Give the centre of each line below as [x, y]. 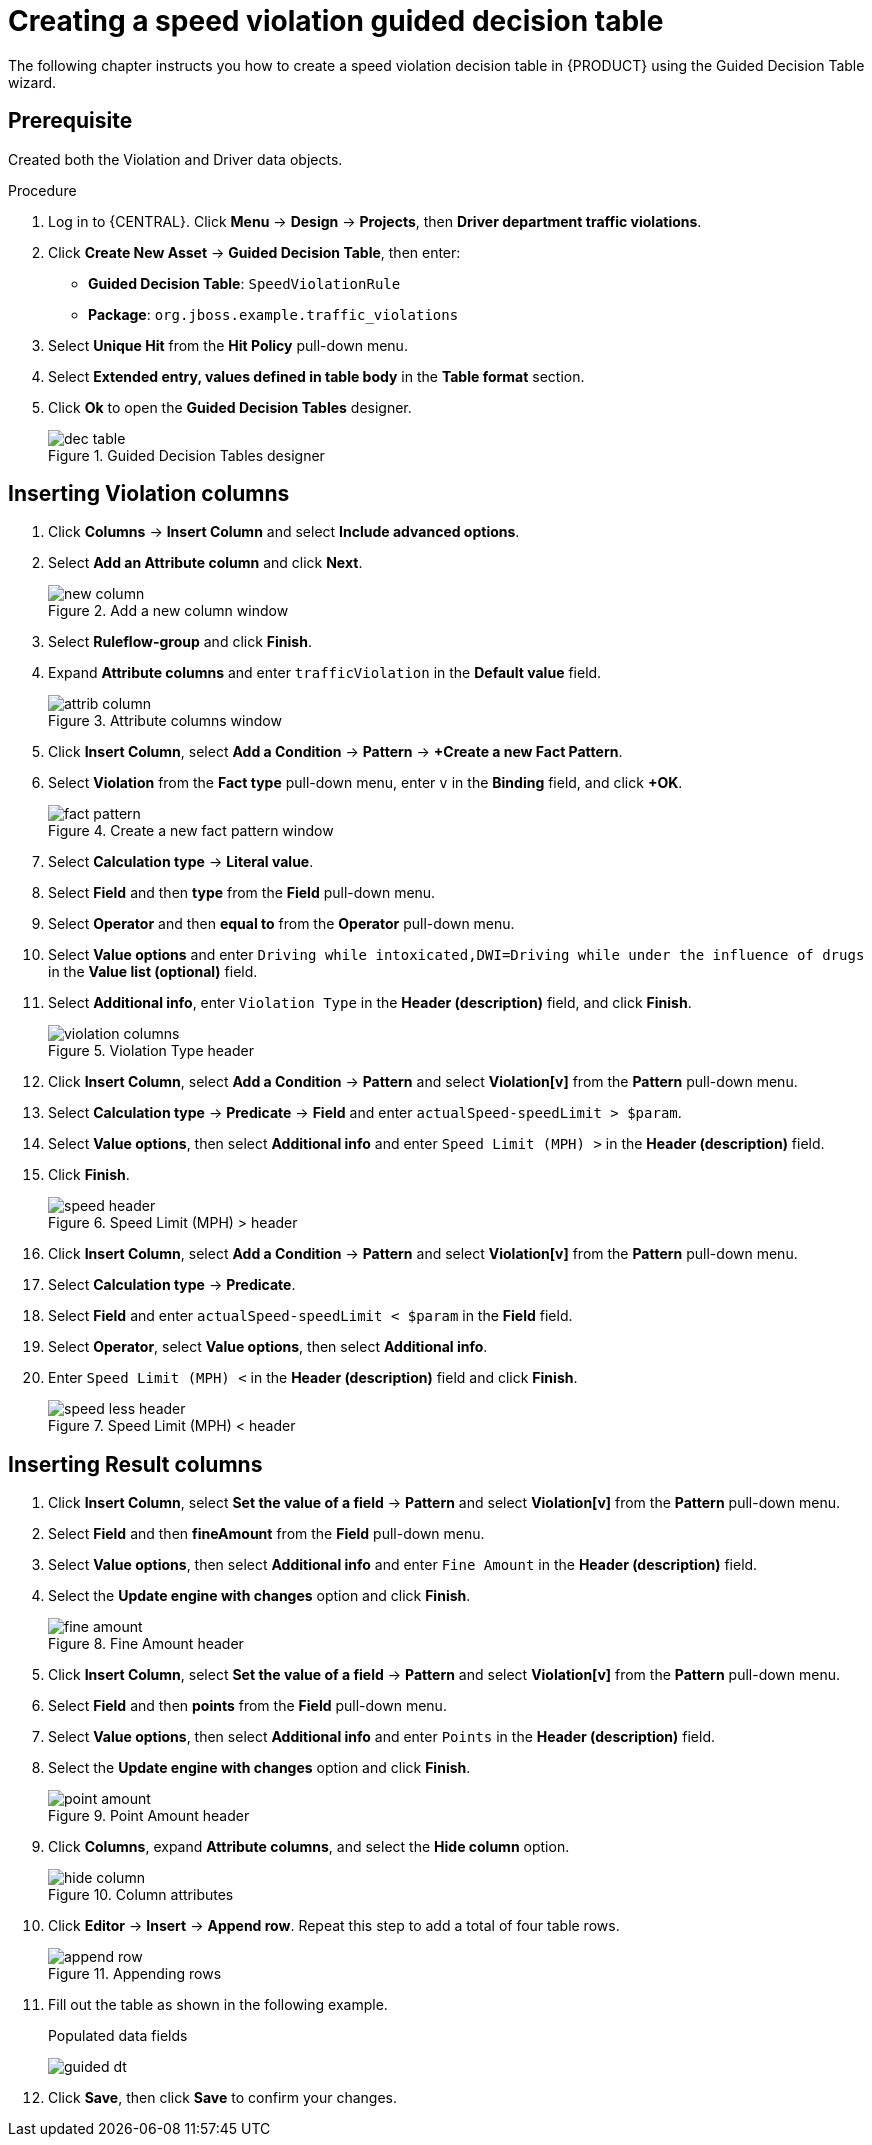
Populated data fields [118, 2036]
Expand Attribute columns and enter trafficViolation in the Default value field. [325, 673]
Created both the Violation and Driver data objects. [175, 159]
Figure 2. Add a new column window [168, 611]
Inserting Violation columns [149, 494]
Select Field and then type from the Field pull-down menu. [242, 893]
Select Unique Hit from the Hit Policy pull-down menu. [228, 345]
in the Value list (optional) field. [153, 972]
